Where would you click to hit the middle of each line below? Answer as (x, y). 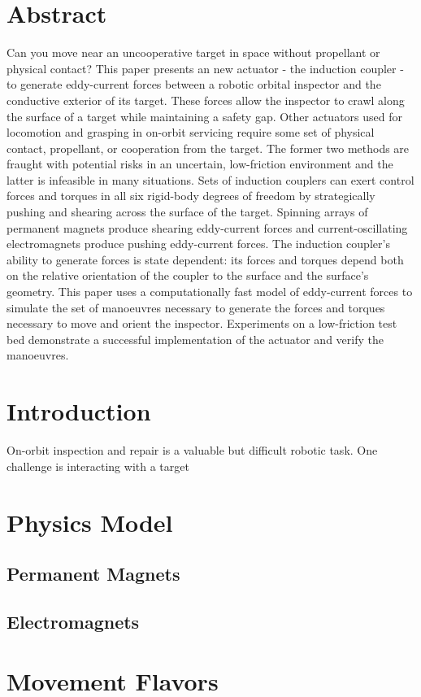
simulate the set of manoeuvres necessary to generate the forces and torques (196, 307)
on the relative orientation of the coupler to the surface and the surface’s (188, 275)
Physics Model (90, 522)
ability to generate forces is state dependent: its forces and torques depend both (205, 259)
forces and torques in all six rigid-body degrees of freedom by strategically (191, 196)
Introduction (79, 411)
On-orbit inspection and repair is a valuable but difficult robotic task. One (192, 450)
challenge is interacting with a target (98, 466)
